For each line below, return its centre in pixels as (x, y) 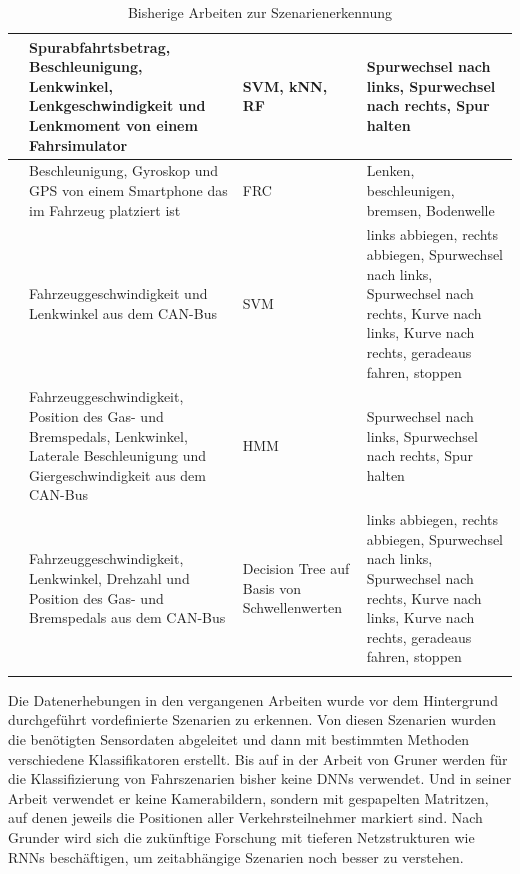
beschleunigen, (410, 190)
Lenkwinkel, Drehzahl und (109, 578)
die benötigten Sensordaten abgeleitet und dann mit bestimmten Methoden (239, 738)
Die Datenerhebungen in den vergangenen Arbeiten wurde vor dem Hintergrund (253, 699)
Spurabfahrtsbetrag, (100, 46)
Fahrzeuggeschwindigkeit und (118, 293)
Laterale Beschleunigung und (118, 455)
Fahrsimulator (78, 144)
